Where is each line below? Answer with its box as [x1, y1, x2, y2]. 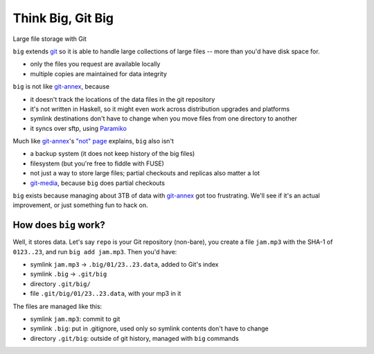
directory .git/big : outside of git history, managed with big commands [30, 334, 239, 342]
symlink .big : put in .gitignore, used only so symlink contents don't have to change [30, 324, 269, 333]
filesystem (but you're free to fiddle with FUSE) [30, 159, 164, 168]
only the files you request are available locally [30, 60, 161, 69]
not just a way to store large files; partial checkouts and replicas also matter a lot [30, 169, 260, 177]
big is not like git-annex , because [12, 82, 110, 91]
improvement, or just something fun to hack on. [12, 201, 148, 209]
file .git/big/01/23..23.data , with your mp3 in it [30, 290, 181, 298]
